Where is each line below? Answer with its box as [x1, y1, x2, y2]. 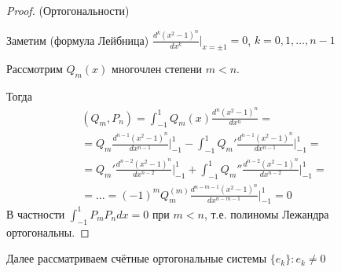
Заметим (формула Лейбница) [6, 31, 149, 48]
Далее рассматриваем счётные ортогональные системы [6, 250, 267, 266]
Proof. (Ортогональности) [6, 2, 130, 18]
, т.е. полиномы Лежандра [203, 205, 329, 222]
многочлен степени [112, 61, 203, 77]
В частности [6, 205, 65, 222]
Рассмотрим [6, 61, 63, 77]
